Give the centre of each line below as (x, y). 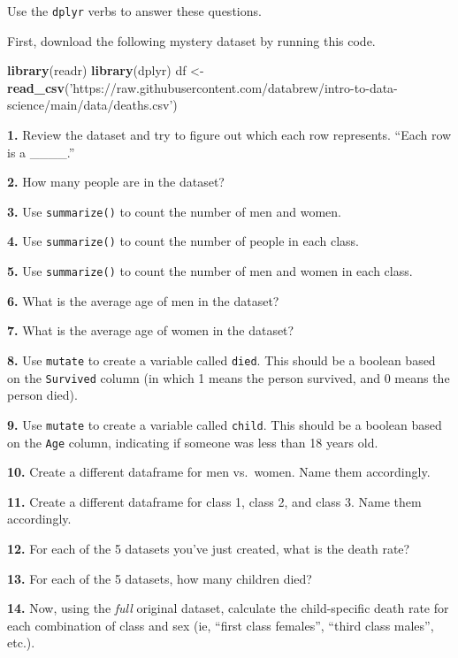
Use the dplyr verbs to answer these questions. (134, 11)
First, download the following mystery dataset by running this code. (191, 40)
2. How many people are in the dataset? (116, 182)
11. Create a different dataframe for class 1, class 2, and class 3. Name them (214, 501)
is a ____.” (41, 152)
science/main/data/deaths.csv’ (90, 105)
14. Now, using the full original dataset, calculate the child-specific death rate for (228, 608)
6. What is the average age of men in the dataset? (143, 300)
